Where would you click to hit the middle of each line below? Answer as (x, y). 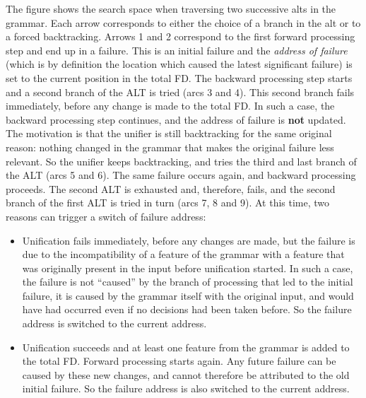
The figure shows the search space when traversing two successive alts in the (171, 8)
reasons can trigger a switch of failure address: (106, 216)
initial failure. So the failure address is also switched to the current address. (186, 388)
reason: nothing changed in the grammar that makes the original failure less (170, 147)
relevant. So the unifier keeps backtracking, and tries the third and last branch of (181, 161)
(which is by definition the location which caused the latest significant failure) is (179, 64)
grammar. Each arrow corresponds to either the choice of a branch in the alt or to (183, 22)
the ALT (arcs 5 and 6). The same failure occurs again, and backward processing (181, 175)
